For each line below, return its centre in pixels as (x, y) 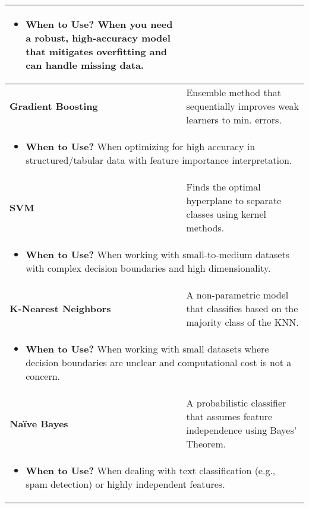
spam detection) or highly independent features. (125, 484)
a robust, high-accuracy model (98, 38)
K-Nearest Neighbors (60, 308)
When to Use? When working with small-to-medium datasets (157, 254)
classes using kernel (226, 214)
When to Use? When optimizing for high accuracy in (141, 146)
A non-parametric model (237, 295)
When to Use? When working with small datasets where (147, 349)
